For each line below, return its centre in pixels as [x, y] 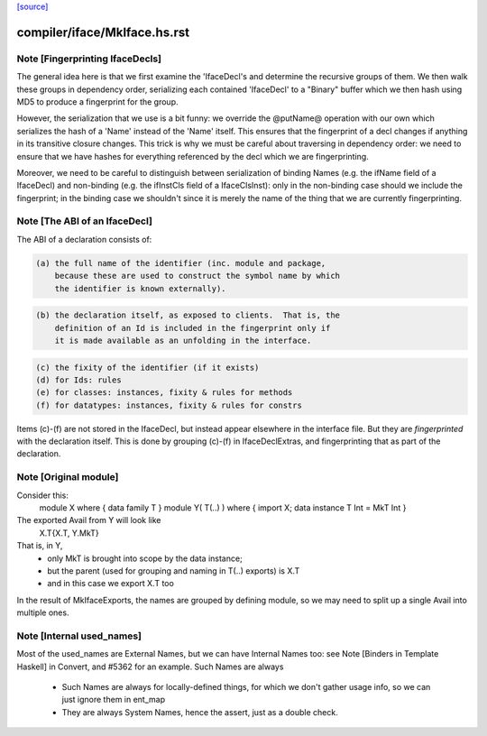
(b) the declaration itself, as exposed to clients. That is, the [188, 315]
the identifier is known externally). [140, 288]
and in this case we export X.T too [111, 584]
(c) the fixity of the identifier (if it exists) [147, 367]
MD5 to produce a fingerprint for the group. [97, 101]
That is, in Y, [40, 546]
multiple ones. [43, 612]
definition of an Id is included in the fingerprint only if [193, 328]
